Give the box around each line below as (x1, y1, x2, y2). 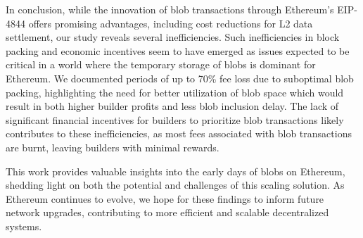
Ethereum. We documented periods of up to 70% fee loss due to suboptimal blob (6, 70, 354, 85)
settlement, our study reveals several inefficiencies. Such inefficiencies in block (6, 30, 340, 44)
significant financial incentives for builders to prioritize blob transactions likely (6, 112, 344, 127)
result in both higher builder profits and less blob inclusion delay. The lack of (6, 99, 339, 113)
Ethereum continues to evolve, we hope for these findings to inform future (6, 191, 324, 206)
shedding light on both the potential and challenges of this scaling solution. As (6, 177, 345, 192)
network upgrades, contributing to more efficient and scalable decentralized (6, 205, 329, 220)
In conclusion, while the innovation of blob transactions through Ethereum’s (6, 2, 334, 16)
